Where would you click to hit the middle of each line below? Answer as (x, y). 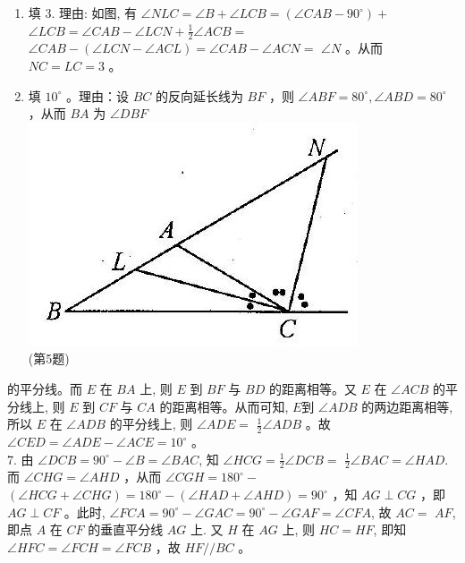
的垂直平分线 (126, 529)
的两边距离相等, (407, 406)
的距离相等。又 (313, 388)
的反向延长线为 (199, 95)
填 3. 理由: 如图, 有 (83, 13)
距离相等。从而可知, (230, 406)
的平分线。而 (45, 388)
